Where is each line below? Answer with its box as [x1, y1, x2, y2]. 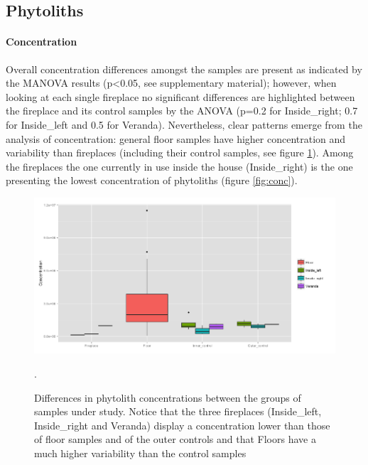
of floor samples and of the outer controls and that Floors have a [34, 432, 316, 447]
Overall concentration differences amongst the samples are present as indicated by [6, 61, 362, 76]
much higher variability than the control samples [34, 445, 247, 460]
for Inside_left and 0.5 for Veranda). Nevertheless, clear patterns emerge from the [6, 117, 362, 132]
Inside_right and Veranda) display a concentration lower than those [34, 417, 330, 432]
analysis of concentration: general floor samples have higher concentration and [6, 131, 346, 146]
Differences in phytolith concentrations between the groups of [34, 390, 301, 405]
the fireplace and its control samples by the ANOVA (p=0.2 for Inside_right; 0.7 [6, 103, 358, 118]
